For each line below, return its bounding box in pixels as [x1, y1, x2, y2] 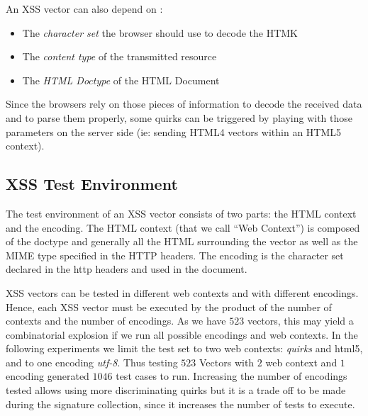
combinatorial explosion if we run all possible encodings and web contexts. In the [6, 327, 358, 342]
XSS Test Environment [6, 173, 178, 195]
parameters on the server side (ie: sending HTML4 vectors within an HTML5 [6, 124, 342, 139]
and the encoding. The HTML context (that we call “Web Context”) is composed [6, 220, 360, 235]
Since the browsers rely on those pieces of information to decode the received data [6, 96, 362, 111]
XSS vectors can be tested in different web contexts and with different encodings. [6, 285, 359, 300]
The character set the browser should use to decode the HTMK [22, 25, 299, 40]
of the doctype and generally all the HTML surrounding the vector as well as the [6, 234, 358, 249]
